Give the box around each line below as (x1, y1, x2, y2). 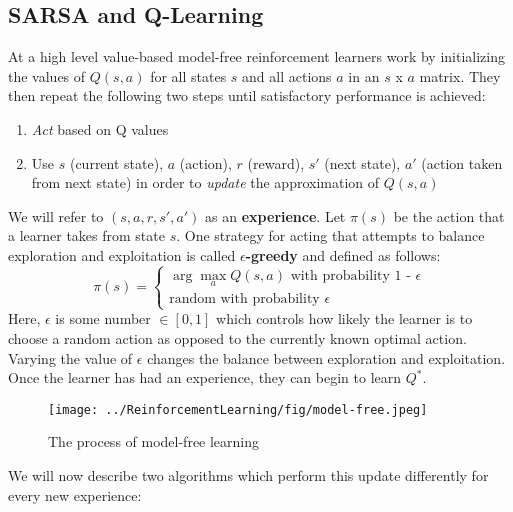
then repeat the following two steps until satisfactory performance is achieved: (8, 85, 486, 106)
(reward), (247, 152, 305, 173)
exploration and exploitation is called (8, 244, 236, 265)
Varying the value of (8, 347, 133, 368)
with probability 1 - (290, 268, 411, 283)
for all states (150, 65, 227, 86)
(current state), (69, 152, 164, 173)
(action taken (421, 152, 503, 173)
